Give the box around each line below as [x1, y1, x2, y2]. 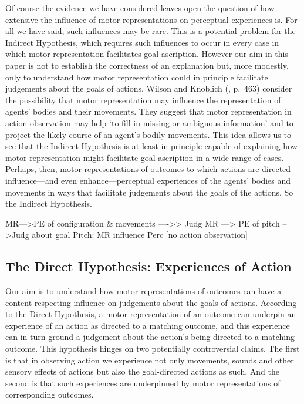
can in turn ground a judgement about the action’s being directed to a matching [5, 331, 295, 343]
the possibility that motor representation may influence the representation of [5, 93, 281, 106]
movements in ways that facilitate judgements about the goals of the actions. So [5, 186, 293, 198]
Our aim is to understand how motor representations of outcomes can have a [5, 285, 282, 297]
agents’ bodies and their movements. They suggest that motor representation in [5, 105, 292, 117]
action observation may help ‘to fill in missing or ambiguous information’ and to [5, 116, 293, 129]
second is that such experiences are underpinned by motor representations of [5, 376, 281, 389]
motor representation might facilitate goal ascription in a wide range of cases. [5, 151, 284, 163]
